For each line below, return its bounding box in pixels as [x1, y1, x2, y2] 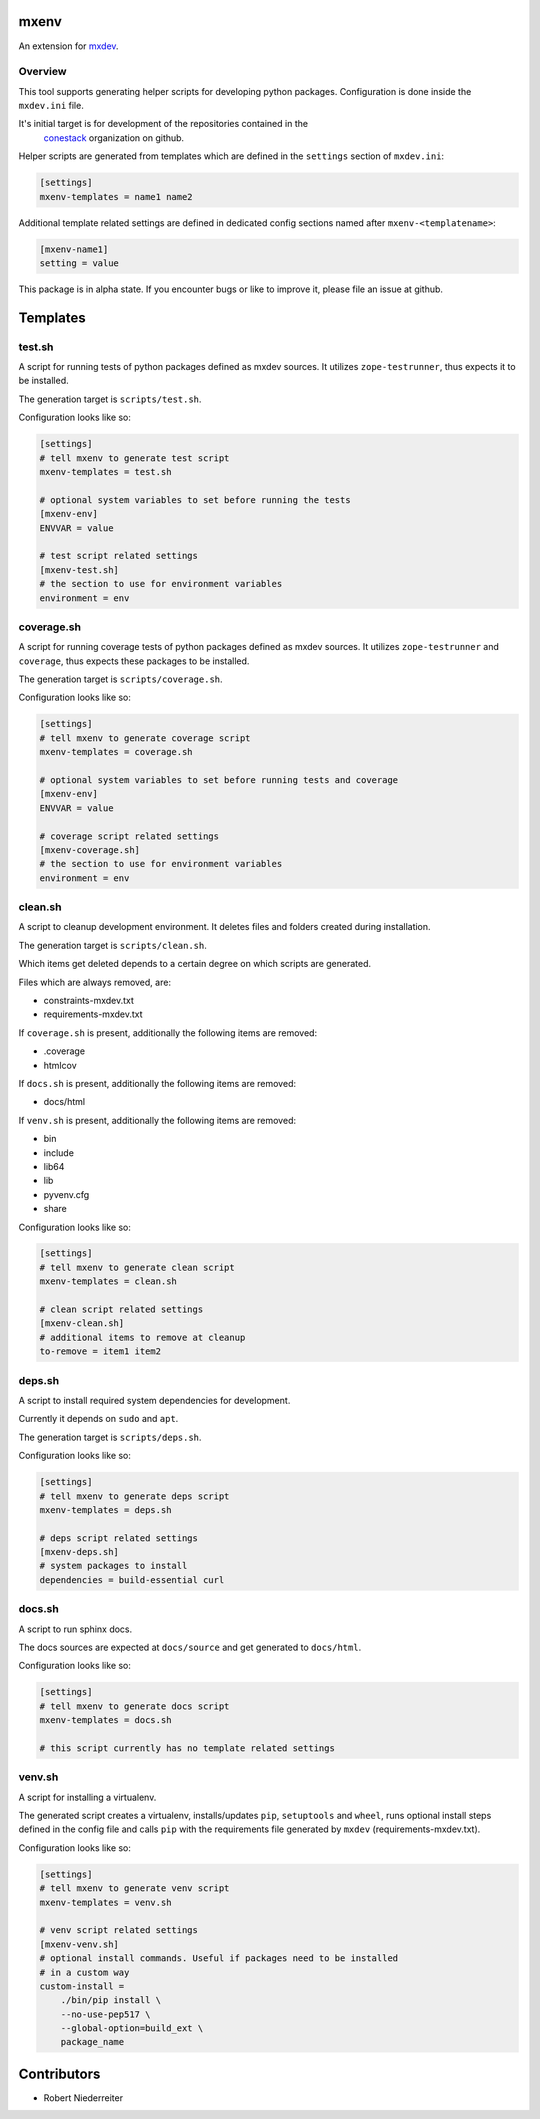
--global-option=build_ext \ [60, 2023, 204, 2034]
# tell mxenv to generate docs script [39, 1700, 230, 1712]
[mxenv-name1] [39, 243, 109, 255]
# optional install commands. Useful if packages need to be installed [39, 1953, 399, 1964]
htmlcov [43, 1059, 77, 1071]
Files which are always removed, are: [18, 976, 172, 988]
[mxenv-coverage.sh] [39, 844, 140, 855]
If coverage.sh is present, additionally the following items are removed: [18, 1026, 318, 1039]
